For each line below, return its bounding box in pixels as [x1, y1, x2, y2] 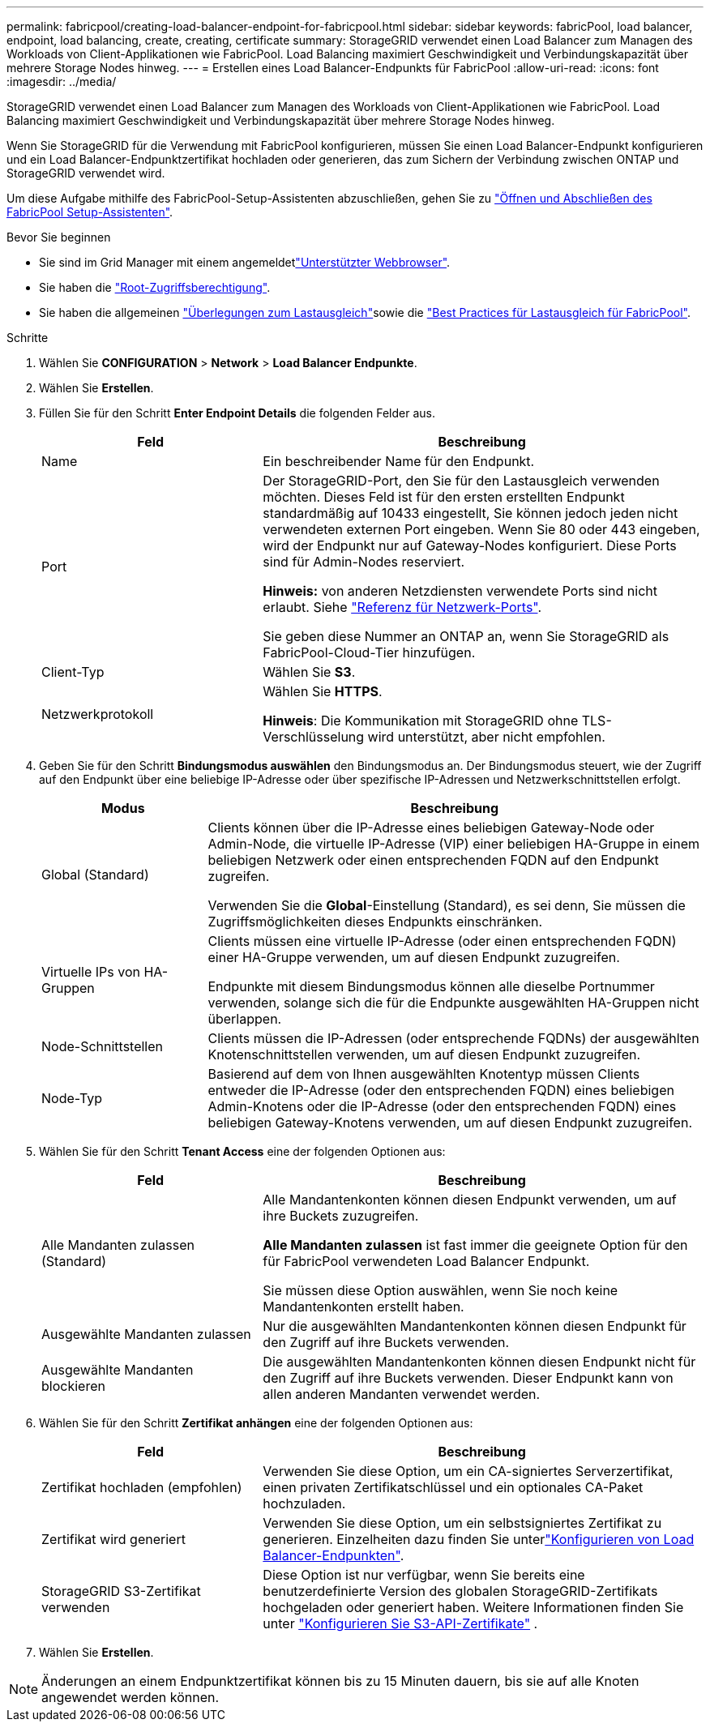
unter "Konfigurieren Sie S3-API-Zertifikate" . [263, 1615, 538, 1632]
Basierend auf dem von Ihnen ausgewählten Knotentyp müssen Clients [207, 1066, 640, 1082]
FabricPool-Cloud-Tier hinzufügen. [263, 644, 476, 661]
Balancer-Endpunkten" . [263, 1547, 404, 1563]
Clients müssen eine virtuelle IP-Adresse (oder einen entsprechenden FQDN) [207, 933, 677, 949]
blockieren [41, 1378, 105, 1394]
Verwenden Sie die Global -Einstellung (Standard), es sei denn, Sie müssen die [207, 897, 686, 913]
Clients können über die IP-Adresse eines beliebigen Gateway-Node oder [207, 819, 655, 836]
